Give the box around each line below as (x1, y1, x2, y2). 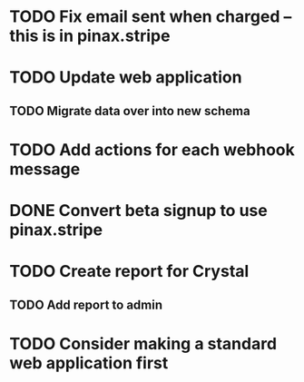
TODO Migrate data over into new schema (9, 103, 251, 119)
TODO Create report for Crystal (9, 261, 250, 282)
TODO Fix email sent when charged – (9, 6, 292, 27)
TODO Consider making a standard (9, 333, 278, 354)
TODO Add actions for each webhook (9, 139, 295, 160)
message (9, 159, 81, 179)
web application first (9, 352, 169, 373)
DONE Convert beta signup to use (9, 201, 268, 221)
